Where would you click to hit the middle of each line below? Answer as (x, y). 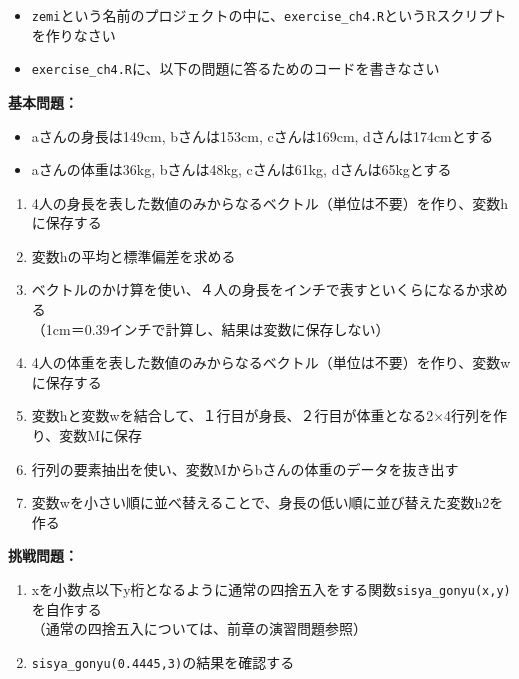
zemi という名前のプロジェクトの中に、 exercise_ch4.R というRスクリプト (269, 15)
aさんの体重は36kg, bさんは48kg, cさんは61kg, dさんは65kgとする (241, 169)
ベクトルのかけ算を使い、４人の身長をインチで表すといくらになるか (255, 289)
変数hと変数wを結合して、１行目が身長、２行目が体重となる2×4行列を (262, 415)
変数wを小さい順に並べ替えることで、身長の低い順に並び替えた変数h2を (267, 502)
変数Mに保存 (101, 435)
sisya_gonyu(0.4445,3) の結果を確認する (163, 661)
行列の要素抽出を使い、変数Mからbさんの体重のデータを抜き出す (245, 468)
